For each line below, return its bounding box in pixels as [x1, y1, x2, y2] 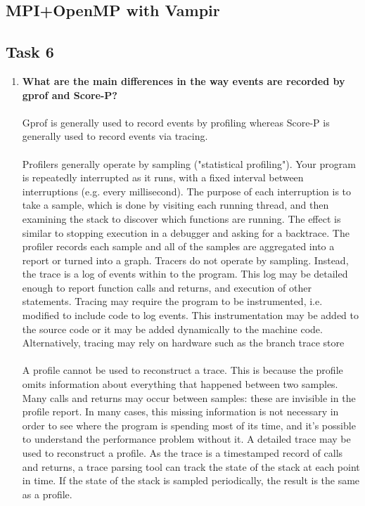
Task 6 [6, 41, 54, 63]
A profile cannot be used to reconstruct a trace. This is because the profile [22, 363, 343, 377]
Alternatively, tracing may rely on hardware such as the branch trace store [22, 335, 345, 350]
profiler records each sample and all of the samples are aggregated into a [22, 239, 335, 254]
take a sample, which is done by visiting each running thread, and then [22, 197, 329, 212]
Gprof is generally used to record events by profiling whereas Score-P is [22, 115, 330, 129]
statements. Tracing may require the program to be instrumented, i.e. [22, 294, 323, 309]
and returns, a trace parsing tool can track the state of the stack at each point [22, 459, 360, 474]
